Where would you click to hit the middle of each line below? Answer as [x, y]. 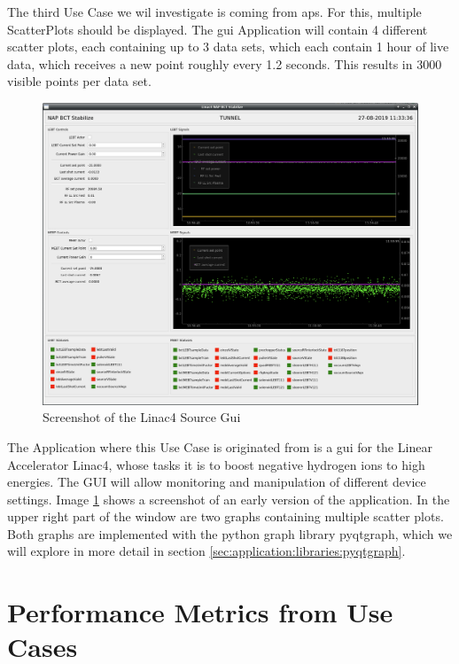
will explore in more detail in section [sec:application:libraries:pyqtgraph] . [206, 551]
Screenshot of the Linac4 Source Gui [142, 417]
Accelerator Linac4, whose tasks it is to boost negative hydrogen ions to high [216, 464]
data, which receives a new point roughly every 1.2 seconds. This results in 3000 [225, 63]
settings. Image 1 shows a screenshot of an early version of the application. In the [229, 499]
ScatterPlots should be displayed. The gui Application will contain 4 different [218, 29]
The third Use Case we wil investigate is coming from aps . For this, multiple [214, 12]
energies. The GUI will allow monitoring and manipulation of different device [217, 482]
